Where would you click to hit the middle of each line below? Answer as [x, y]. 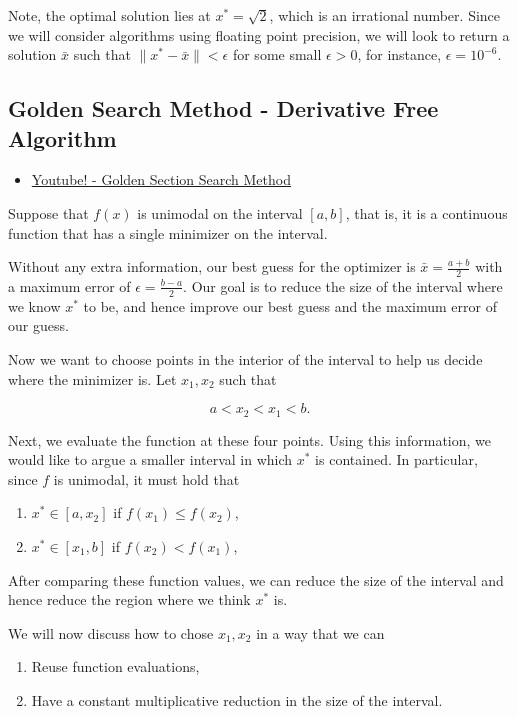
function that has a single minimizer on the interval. [168, 232]
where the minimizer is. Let [92, 378]
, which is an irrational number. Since [385, 15]
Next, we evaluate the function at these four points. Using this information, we [249, 439]
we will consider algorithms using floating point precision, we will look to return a [259, 34]
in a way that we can [320, 632]
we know [34, 305]
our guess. [38, 325]
